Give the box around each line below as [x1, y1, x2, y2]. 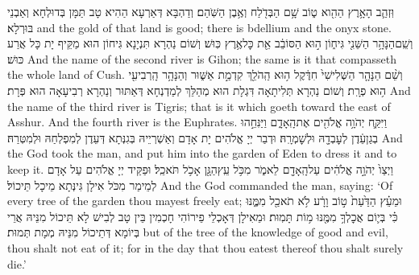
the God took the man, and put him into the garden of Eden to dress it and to [7, 145, 397, 162]
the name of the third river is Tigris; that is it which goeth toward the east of [7, 97, 391, 114]
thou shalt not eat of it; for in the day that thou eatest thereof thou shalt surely [7, 239, 404, 256]
